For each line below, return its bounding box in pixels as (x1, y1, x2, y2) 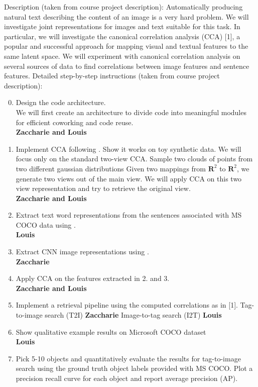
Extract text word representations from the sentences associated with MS (16, 210, 242, 220)
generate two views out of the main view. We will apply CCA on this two (16, 173, 242, 183)
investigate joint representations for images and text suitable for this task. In (4, 21, 240, 32)
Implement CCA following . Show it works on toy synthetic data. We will (16, 143, 241, 154)
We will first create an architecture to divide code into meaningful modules (16, 107, 246, 117)
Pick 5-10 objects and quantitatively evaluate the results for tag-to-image (16, 353, 241, 363)
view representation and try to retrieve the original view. (16, 183, 191, 193)
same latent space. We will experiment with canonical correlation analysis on (4, 50, 240, 61)
